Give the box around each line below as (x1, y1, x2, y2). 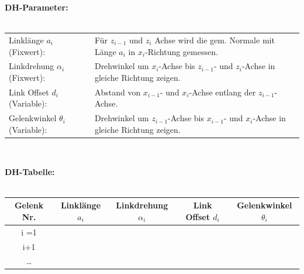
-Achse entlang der (189, 85, 256, 98)
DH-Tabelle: (5, 165, 55, 177)
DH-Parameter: (5, 1, 68, 13)
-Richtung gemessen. (145, 45, 218, 57)
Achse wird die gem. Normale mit (154, 33, 275, 46)
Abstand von (94, 85, 141, 98)
